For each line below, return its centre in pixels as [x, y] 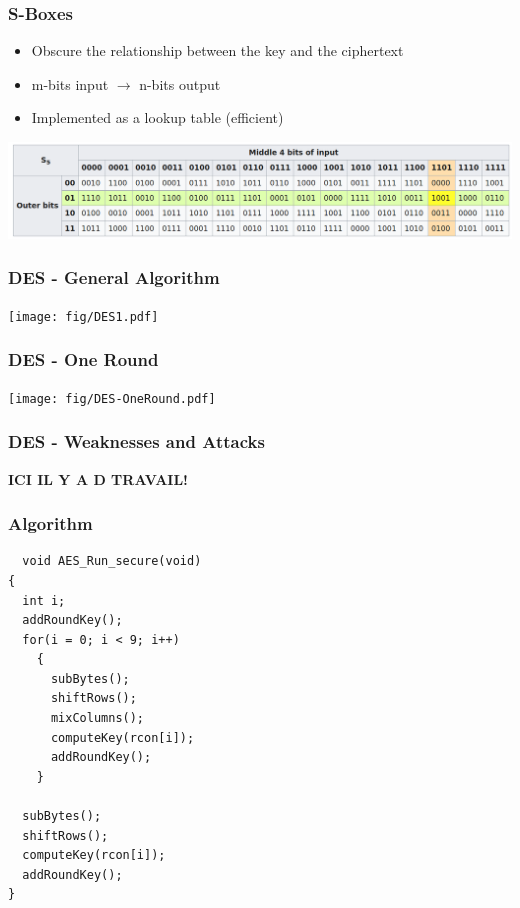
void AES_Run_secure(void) [112, 561]
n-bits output [180, 83]
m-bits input [70, 83]
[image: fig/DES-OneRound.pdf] [112, 398]
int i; [44, 600]
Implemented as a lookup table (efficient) [157, 117]
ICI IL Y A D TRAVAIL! [98, 478]
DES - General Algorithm [114, 277]
